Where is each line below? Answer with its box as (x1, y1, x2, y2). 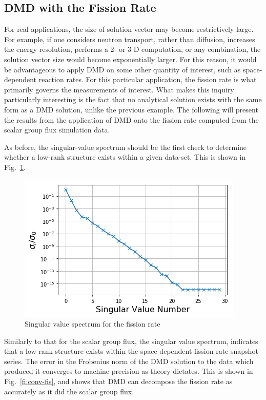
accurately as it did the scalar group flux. (4, 386, 134, 396)
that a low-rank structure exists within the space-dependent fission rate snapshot (4, 346, 258, 356)
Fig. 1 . (4, 161, 26, 172)
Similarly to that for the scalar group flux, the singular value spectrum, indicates (4, 335, 258, 346)
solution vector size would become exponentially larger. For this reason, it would (4, 53, 257, 64)
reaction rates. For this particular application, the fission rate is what (38, 74, 257, 85)
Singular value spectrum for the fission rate (25, 318, 160, 329)
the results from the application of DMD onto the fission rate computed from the (4, 114, 259, 125)
